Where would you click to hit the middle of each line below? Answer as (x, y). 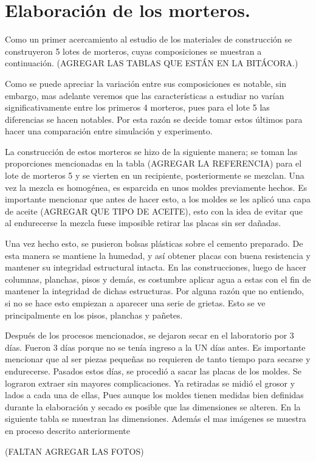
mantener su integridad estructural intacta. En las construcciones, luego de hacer (156, 267)
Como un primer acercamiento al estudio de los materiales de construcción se (149, 39)
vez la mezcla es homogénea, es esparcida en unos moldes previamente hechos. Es (156, 187)
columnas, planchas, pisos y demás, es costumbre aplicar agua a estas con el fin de (158, 279)
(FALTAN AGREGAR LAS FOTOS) (74, 451)
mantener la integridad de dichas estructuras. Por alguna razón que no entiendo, (155, 291)
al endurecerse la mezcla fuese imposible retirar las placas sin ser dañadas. (143, 223)
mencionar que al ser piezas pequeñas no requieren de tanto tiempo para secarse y (158, 359)
